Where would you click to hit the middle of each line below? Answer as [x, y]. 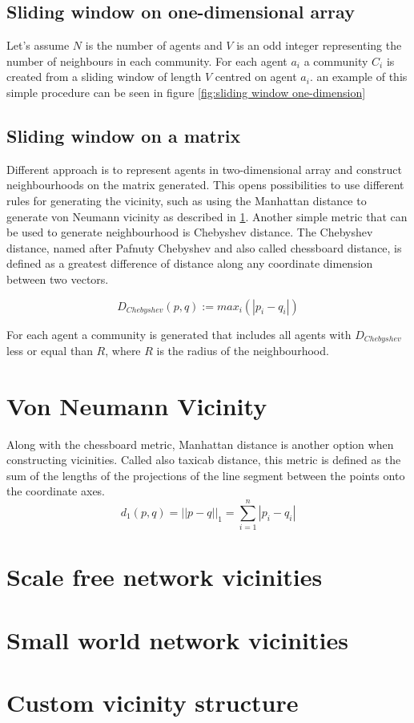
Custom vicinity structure [153, 703]
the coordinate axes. [56, 491]
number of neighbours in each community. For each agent [147, 61]
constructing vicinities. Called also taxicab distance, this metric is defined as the [204, 460]
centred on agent [256, 77]
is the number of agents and [154, 45]
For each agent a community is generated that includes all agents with [179, 334]
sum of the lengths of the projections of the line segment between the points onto [206, 475]
